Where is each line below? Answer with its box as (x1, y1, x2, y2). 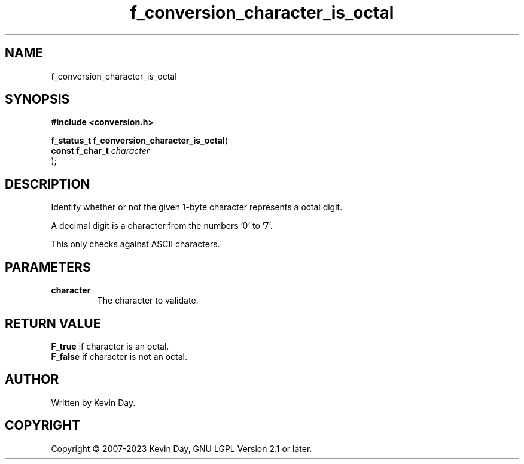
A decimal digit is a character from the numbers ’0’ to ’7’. (51, 220, 273, 231)
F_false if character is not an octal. (51, 351, 188, 362)
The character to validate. (97, 295, 199, 306)
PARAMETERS (5, 259, 91, 275)
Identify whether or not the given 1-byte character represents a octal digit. (51, 202, 343, 213)
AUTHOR (5, 372, 59, 387)
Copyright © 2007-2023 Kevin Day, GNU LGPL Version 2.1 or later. (51, 443, 312, 454)
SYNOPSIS (5, 92, 70, 107)
